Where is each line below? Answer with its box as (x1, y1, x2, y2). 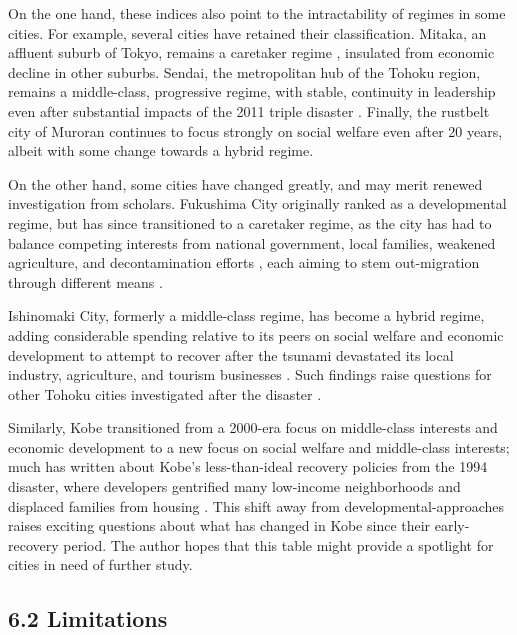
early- (434, 515, 470, 536)
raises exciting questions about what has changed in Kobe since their (8, 515, 431, 536)
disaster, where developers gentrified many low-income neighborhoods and (8, 476, 461, 497)
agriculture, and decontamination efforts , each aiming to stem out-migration (8, 252, 480, 273)
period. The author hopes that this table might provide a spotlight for (63, 534, 494, 555)
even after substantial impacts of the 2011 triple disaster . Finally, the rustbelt (8, 100, 490, 121)
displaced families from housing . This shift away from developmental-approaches (8, 495, 505, 516)
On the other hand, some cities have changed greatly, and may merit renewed (8, 173, 483, 194)
